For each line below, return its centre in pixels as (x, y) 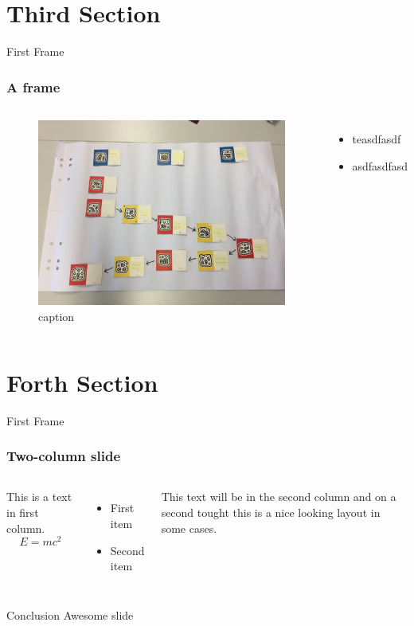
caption (57, 316)
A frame (33, 86)
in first (23, 512)
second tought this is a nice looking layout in (271, 512)
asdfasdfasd (380, 165)
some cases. (189, 528)
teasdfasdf (377, 138)
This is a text (39, 497)
